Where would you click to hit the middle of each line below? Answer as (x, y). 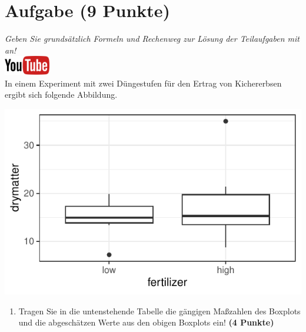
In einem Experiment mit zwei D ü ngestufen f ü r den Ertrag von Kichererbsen (143, 83)
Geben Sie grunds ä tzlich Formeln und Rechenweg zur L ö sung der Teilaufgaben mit (152, 39)
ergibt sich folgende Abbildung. (61, 94)
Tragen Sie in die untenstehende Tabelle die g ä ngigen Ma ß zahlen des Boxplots (159, 311)
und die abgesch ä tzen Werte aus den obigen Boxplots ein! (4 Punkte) (146, 322)
